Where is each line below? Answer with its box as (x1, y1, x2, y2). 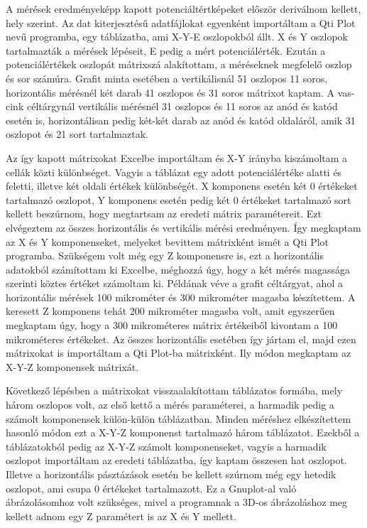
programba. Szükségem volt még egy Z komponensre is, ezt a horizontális (6, 248, 324, 263)
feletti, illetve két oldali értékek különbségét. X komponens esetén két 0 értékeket (6, 178, 358, 193)
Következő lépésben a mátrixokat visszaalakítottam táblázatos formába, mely (6, 383, 343, 398)
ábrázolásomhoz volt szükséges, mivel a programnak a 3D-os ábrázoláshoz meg (6, 495, 348, 510)
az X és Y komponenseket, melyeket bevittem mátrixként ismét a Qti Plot (6, 234, 329, 249)
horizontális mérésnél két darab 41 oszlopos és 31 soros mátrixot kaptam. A (6, 85, 335, 99)
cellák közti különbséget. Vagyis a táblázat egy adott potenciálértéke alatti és (6, 164, 342, 179)
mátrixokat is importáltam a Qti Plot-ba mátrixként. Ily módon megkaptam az (6, 345, 351, 360)
